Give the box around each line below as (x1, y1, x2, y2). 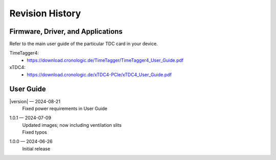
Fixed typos (22, 129, 47, 135)
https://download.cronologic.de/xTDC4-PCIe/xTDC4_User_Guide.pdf (27, 72, 172, 78)
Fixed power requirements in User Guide (22, 105, 107, 111)
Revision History (9, 8, 81, 19)
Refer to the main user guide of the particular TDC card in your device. (9, 41, 158, 47)
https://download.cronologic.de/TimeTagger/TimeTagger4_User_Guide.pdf (27, 57, 184, 63)
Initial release (22, 146, 51, 152)
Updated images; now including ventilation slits (22, 122, 122, 128)
